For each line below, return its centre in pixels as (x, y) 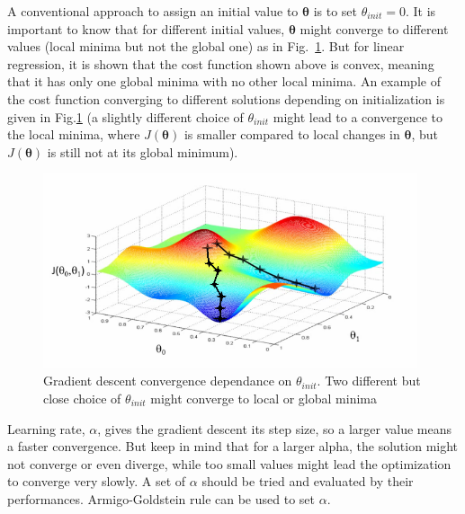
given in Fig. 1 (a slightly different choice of (125, 116)
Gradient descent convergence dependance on (168, 381)
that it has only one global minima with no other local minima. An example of (224, 81)
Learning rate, (46, 428)
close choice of (82, 398)
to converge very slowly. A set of (97, 481)
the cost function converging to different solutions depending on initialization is (226, 98)
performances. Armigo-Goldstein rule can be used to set (161, 498)
